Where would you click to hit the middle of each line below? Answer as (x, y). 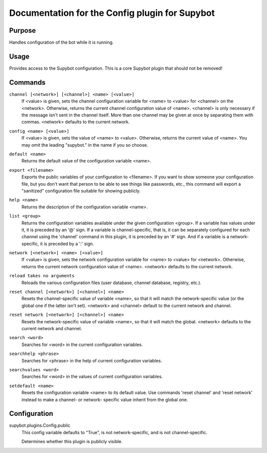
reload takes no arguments (42, 276)
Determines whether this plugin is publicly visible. (72, 442)
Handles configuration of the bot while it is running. (61, 43)
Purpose (22, 30)
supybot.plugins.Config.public (40, 425)
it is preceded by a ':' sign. (67, 244)
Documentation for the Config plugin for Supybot (112, 13)
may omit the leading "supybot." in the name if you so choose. (85, 145)
